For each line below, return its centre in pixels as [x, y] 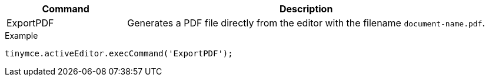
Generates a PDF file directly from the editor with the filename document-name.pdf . [306, 23]
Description [306, 9]
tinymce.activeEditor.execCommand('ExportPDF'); [119, 53]
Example [21, 36]
